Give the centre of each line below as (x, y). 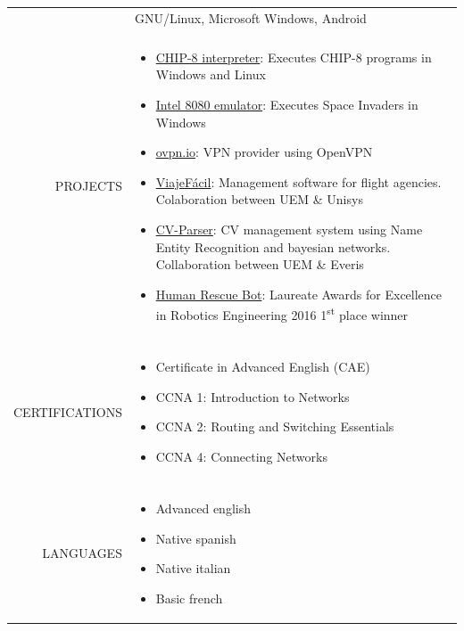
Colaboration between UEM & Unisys (259, 199)
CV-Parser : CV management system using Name (289, 229)
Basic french (189, 598)
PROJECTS (88, 186)
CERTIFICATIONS (68, 411)
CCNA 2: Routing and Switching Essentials (275, 426)
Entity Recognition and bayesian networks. (273, 246)
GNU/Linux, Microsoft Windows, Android (250, 17)
